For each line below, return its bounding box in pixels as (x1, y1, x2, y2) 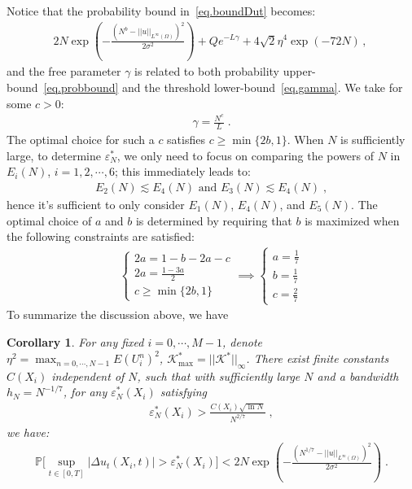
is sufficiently (340, 131, 405, 148)
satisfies (167, 131, 205, 148)
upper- (283, 63, 316, 80)
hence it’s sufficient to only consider (7, 195, 185, 212)
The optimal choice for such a (7, 131, 155, 148)
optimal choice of (7, 212, 92, 229)
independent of (51, 367, 125, 384)
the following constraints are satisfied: (7, 228, 195, 245)
